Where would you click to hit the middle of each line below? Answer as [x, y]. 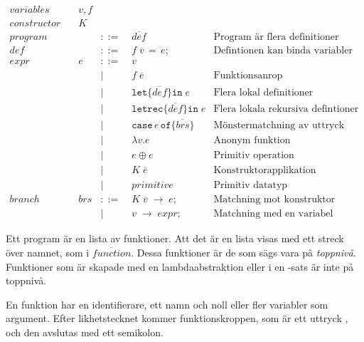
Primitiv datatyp [251, 186]
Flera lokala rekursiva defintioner [286, 109]
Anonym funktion [252, 141]
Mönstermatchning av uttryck [279, 126]
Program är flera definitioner [276, 37]
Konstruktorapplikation [265, 171]
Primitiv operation [254, 156]
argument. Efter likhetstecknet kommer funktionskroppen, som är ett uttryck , [177, 318]
